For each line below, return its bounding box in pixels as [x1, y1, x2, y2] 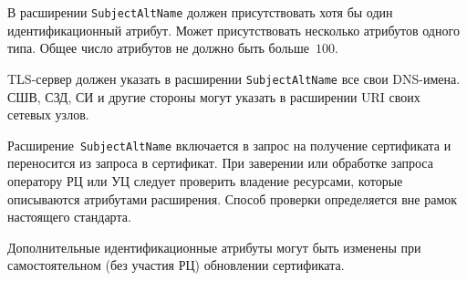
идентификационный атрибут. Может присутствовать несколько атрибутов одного [7, 20, 460, 39]
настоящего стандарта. [7, 207, 131, 226]
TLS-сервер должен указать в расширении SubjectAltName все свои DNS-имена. [7, 68, 461, 88]
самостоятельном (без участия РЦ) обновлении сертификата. [7, 255, 345, 275]
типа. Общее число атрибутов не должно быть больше [7, 38, 309, 57]
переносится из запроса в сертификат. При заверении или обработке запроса [7, 153, 433, 172]
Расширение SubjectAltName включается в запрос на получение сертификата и [7, 135, 451, 154]
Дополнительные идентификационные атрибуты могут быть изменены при [7, 237, 421, 256]
